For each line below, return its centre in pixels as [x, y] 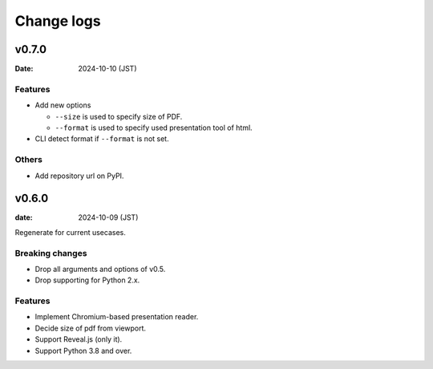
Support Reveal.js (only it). [79, 339]
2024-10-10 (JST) [107, 69]
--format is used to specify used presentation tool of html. [154, 128]
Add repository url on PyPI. [79, 176]
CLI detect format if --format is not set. [102, 139]
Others [29, 160]
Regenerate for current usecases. [70, 232]
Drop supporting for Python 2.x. [87, 280]
